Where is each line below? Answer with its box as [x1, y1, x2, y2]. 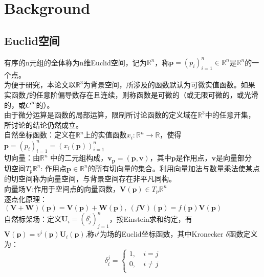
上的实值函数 [83, 129, 127, 140]
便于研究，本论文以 [11, 79, 76, 90]
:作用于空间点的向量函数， [32, 183, 120, 194]
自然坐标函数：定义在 [4, 129, 76, 140]
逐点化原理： [4, 194, 47, 204]
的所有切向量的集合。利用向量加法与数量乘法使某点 [87, 163, 260, 173]
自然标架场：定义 [4, 213, 61, 224]
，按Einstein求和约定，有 [109, 213, 192, 224]
